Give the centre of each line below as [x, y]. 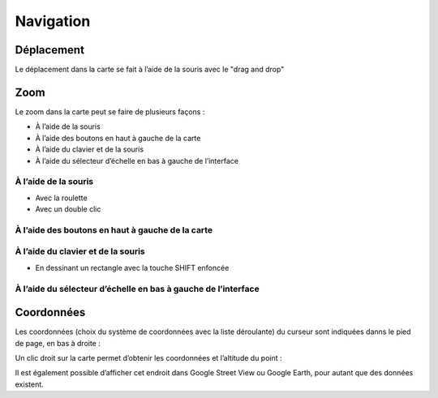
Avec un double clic [68, 209]
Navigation [53, 21]
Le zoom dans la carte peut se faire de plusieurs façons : [110, 111]
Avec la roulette [62, 198]
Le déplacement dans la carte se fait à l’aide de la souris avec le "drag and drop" [150, 70]
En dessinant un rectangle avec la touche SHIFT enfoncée [132, 267]
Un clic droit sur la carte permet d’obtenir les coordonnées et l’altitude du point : [149, 358]
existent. [29, 384]
